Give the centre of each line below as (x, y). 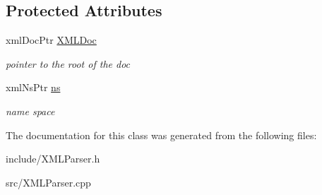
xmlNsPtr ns (33, 87)
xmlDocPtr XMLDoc (51, 40)
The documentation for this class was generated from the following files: (161, 135)
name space (30, 111)
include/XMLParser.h (53, 159)
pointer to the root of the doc (68, 63)
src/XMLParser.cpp (48, 182)
